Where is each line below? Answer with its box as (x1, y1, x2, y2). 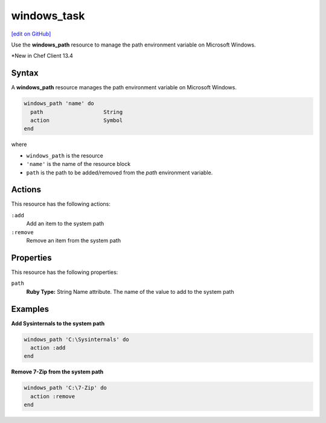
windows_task (11, 9, 85, 22)
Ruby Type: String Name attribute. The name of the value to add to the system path (26, 288, 235, 295)
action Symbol (30, 117, 123, 124)
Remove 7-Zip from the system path (11, 368, 104, 375)
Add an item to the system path (26, 220, 104, 227)
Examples (11, 304, 50, 314)
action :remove (30, 393, 75, 399)
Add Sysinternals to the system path (11, 320, 105, 327)
